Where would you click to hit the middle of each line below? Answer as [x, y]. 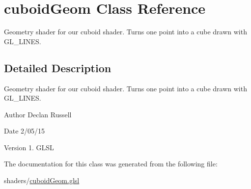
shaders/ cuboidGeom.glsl [42, 180]
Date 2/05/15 [25, 131]
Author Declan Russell [38, 114]
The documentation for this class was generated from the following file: [111, 164]
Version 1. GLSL [29, 147]
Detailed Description [58, 67]
